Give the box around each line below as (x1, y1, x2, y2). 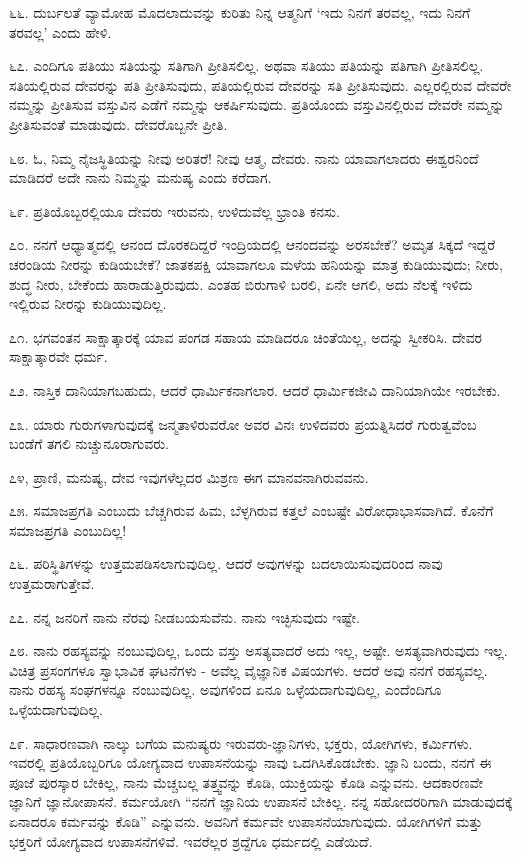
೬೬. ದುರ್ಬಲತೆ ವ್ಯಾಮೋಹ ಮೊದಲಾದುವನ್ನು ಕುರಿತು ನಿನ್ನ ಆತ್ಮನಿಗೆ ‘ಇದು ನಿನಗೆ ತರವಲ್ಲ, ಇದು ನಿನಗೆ (9, 2, 471, 22)
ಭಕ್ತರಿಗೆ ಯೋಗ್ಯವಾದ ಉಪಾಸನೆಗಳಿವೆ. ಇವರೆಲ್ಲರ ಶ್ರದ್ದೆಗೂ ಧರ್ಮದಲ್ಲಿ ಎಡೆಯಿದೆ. (9, 830, 373, 851)
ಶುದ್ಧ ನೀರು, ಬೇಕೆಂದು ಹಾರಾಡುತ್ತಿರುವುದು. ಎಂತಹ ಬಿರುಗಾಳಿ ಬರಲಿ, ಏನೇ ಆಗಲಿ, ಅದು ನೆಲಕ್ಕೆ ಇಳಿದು (9, 273, 473, 294)
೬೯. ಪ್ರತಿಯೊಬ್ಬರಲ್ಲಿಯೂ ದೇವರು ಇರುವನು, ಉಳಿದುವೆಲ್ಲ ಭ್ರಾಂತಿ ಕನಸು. (9, 200, 340, 221)
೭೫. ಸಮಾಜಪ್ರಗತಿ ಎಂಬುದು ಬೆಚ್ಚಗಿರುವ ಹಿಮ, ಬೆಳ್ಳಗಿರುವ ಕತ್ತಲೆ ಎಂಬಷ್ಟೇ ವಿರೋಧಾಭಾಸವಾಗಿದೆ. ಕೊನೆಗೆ (9, 500, 494, 521)
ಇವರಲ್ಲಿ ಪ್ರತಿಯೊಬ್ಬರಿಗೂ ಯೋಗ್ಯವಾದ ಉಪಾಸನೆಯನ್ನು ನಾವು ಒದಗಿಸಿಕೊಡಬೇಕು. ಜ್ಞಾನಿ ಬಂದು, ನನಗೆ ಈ (9, 752, 492, 773)
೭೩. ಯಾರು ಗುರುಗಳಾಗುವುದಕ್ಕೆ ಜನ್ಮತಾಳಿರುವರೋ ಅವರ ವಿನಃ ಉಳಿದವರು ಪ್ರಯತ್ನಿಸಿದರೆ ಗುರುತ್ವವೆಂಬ (9, 413, 477, 434)
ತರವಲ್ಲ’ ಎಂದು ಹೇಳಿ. (9, 21, 112, 42)
